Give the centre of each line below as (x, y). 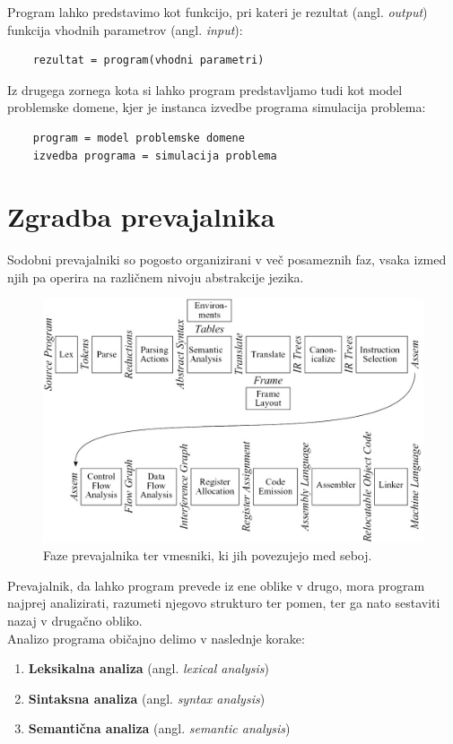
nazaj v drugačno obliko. (75, 621)
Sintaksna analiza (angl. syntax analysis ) (147, 698)
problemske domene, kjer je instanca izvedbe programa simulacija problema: (217, 107)
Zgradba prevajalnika (141, 216)
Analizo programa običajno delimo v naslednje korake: (156, 638)
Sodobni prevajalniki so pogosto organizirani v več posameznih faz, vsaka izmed (227, 260)
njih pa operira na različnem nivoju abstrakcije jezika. (156, 277)
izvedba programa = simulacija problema (155, 156)
